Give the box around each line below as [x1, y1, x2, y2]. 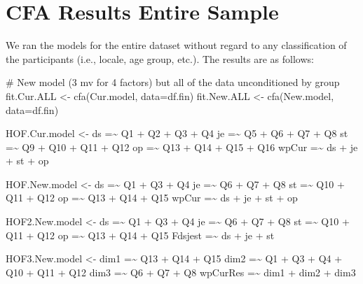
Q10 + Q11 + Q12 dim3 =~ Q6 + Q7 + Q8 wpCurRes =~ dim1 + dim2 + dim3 [6, 264, 356, 279]
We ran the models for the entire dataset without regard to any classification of [6, 38, 347, 52]
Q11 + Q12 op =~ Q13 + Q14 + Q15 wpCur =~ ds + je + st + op [6, 190, 298, 205]
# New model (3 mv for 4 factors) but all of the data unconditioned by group [6, 75, 340, 90]
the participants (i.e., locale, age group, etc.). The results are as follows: [6, 51, 314, 66]
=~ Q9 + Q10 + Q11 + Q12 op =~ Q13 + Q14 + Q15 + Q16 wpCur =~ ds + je [6, 139, 358, 154]
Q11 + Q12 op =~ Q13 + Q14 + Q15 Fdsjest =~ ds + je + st [6, 227, 275, 242]
